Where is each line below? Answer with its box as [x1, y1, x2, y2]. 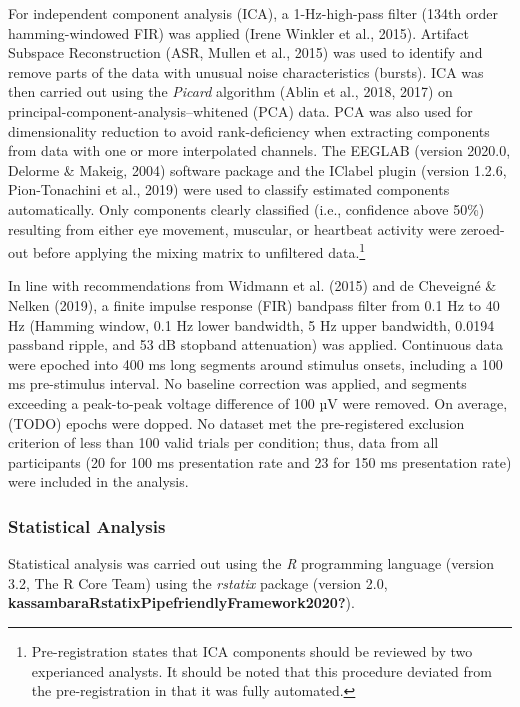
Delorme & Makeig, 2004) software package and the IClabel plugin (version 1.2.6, [8, 159, 507, 180]
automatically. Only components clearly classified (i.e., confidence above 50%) [8, 198, 485, 219]
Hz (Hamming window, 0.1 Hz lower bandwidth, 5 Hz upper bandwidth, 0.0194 [8, 314, 495, 335]
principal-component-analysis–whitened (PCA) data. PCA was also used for [8, 100, 473, 121]
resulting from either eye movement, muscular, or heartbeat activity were [8, 218, 456, 239]
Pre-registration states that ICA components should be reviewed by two [31, 640, 473, 661]
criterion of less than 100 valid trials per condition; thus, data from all [8, 432, 439, 453]
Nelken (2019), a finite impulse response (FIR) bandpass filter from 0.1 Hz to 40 [8, 294, 500, 315]
